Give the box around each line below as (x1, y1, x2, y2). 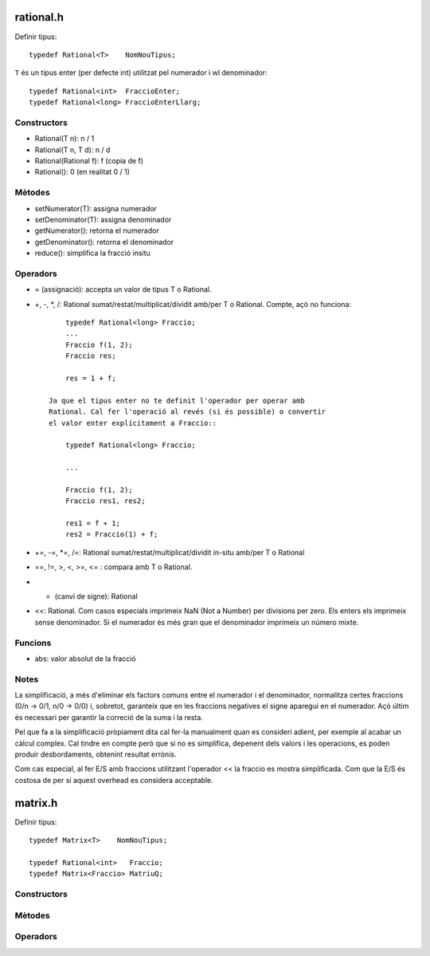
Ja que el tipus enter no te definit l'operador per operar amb (49, 395, 306, 405)
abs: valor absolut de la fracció (34, 654, 136, 663)
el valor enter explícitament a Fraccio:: (49, 419, 217, 427)
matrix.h (14, 796, 58, 809)
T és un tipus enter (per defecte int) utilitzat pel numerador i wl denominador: (14, 68, 268, 77)
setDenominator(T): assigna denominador (34, 214, 172, 224)
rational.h (14, 10, 64, 24)
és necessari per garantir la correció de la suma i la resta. (14, 712, 203, 722)
